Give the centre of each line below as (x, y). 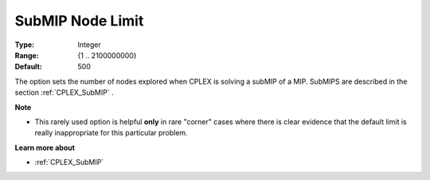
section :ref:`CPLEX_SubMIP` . (64, 92)
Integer (89, 45)
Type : (25, 45)
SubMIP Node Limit (79, 21)
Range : (27, 55)
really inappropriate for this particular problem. (111, 133)
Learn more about (45, 147)
